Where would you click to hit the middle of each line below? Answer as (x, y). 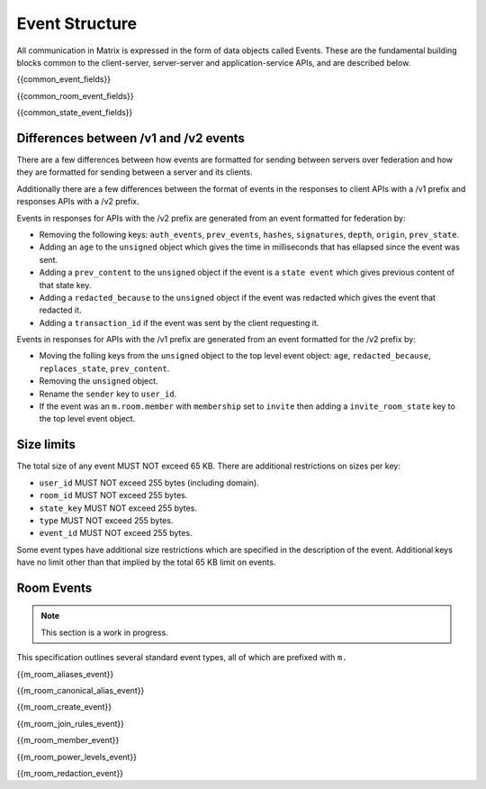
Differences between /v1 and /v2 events (130, 138)
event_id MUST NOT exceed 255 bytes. (116, 533)
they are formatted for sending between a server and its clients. (135, 172)
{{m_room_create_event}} (64, 707)
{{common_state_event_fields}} (75, 113)
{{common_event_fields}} (64, 79)
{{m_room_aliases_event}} (65, 674)
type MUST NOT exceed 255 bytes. (106, 520)
